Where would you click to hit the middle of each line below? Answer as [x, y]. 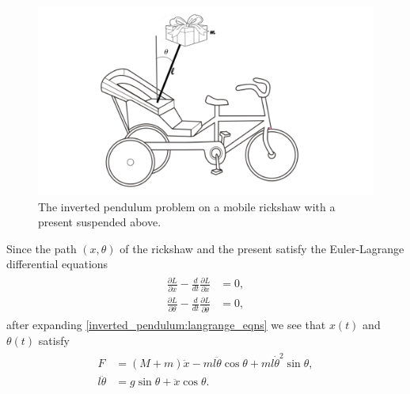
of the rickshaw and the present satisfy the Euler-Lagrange [262, 248]
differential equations [57, 264]
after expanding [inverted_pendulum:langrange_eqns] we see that [166, 325]
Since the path [42, 248]
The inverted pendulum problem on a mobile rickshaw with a [187, 206]
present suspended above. [100, 222]
